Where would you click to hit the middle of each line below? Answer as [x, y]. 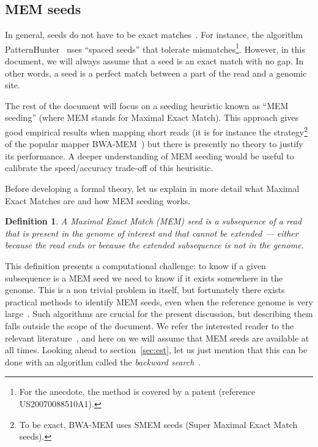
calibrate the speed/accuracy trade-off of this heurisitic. [109, 168]
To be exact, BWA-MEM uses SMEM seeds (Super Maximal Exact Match [158, 424]
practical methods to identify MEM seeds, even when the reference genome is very [159, 301]
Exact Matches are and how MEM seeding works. [98, 200]
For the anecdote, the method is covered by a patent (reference [137, 392]
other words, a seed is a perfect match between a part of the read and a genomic [156, 73]
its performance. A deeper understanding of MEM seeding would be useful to [150, 155]
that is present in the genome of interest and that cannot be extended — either [152, 233]
